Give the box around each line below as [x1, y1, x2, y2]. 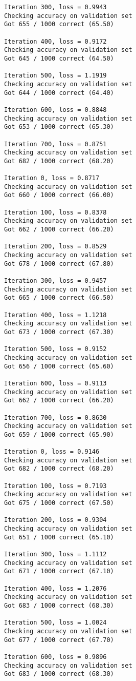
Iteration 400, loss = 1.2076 [4, 585, 107, 592]
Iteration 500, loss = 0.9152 [4, 345, 107, 353]
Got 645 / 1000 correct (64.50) [4, 54, 114, 62]
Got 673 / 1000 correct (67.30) [4, 328, 114, 336]
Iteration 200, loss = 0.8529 [4, 243, 107, 250]
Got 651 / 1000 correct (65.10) [4, 533, 114, 541]
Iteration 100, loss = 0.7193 [4, 482, 107, 490]
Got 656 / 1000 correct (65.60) [4, 362, 114, 370]
